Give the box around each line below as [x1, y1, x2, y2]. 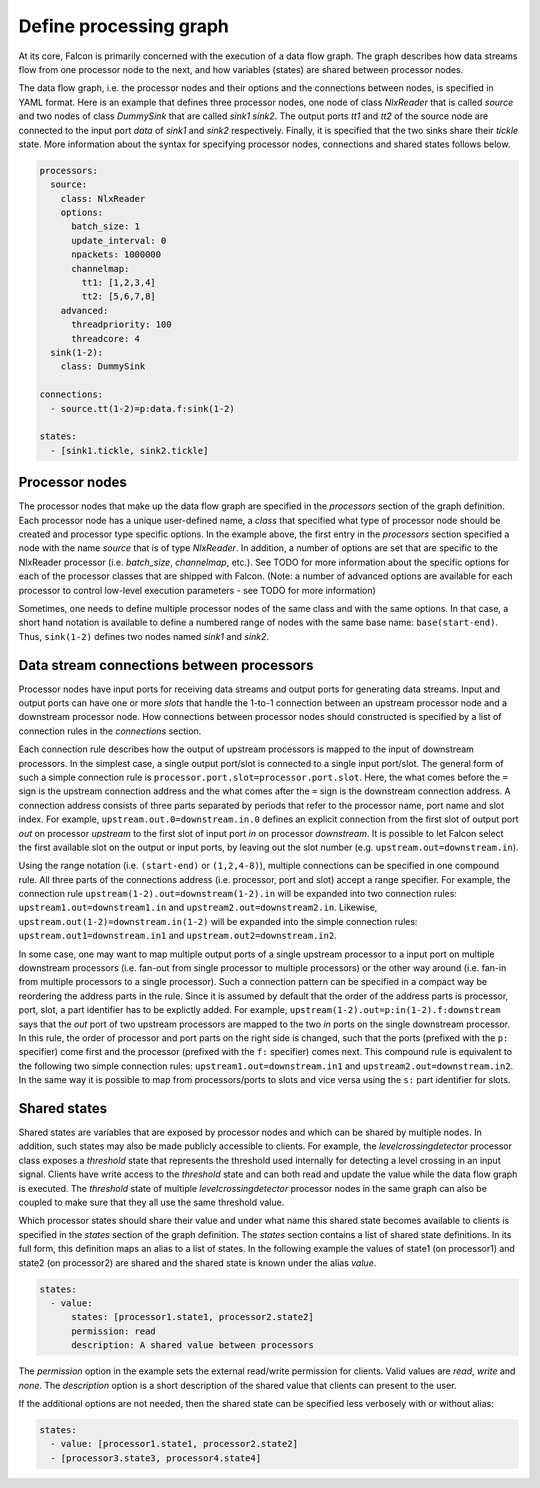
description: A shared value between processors [71, 1340, 314, 1351]
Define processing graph [18, 15, 230, 37]
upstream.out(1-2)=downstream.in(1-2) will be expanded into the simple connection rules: [18, 915, 418, 927]
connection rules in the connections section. [18, 725, 202, 737]
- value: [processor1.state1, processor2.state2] [50, 1438, 299, 1450]
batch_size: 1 [71, 221, 140, 232]
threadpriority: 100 [71, 319, 172, 330]
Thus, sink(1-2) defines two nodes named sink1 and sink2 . [18, 630, 270, 642]
